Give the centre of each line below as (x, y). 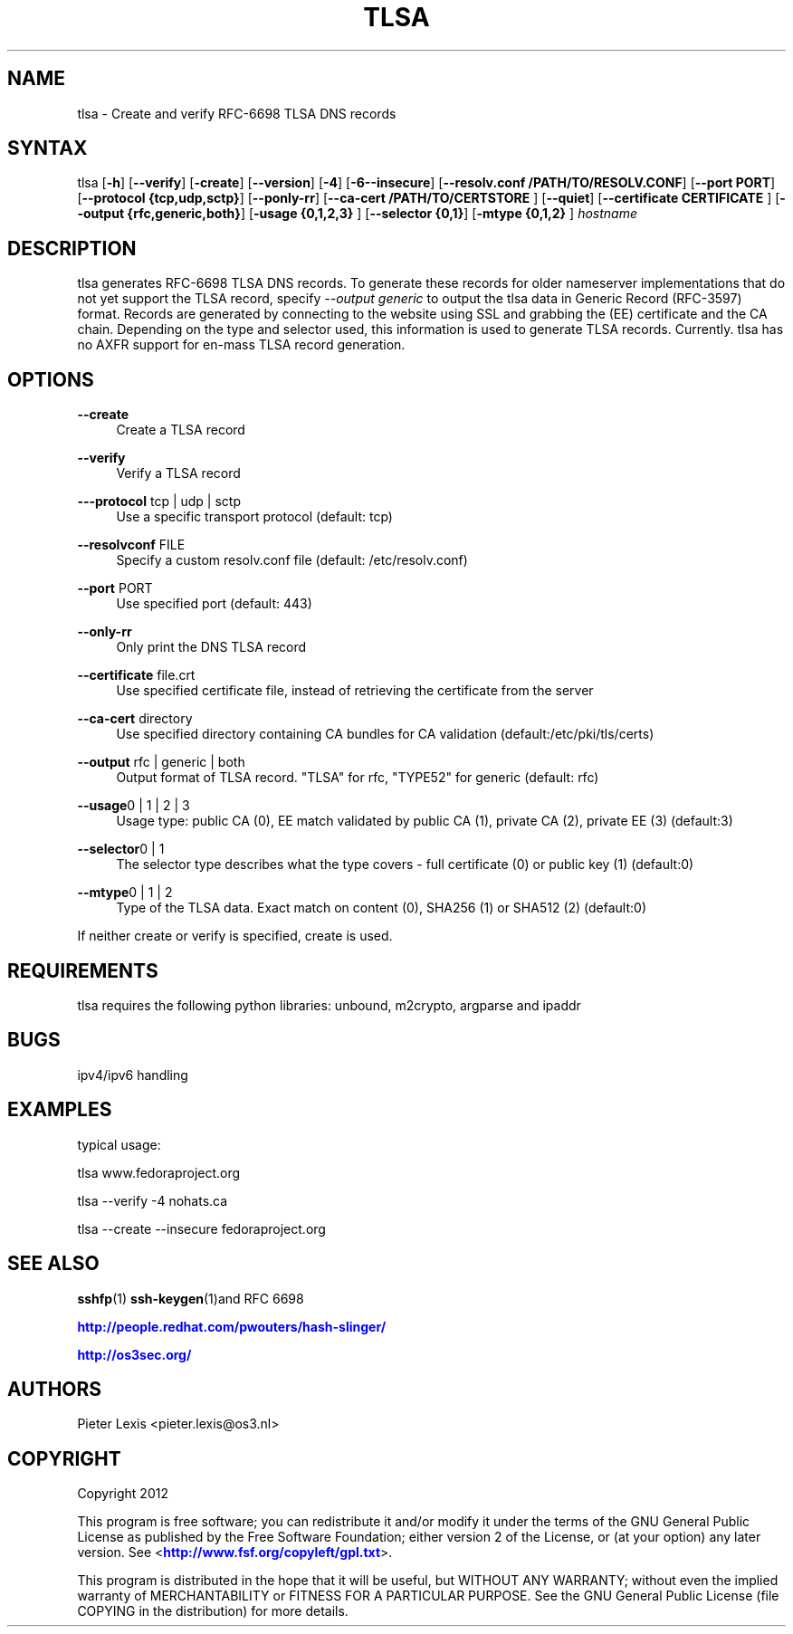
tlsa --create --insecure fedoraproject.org (201, 1228)
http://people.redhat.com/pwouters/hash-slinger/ (232, 1326)
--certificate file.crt (136, 675)
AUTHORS (55, 1389)
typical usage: (119, 1144)
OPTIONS (51, 379)
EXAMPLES (60, 1110)
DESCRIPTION (72, 248)
